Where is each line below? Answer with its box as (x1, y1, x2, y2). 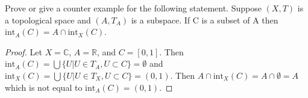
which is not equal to (5, 81, 83, 93)
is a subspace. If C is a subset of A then (131, 13, 278, 26)
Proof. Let (5, 45, 42, 58)
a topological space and (5, 13, 91, 26)
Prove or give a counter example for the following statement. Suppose (5, 2, 262, 14)
